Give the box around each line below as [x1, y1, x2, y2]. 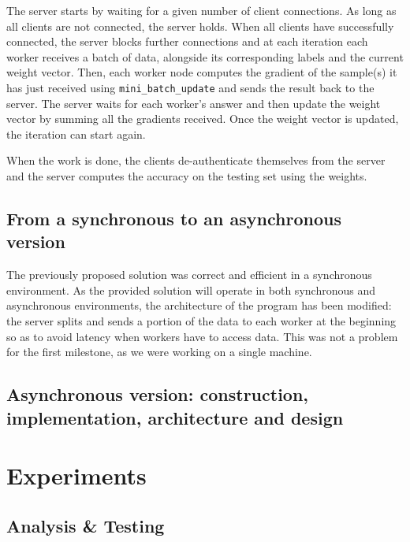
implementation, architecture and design [6, 405, 344, 429]
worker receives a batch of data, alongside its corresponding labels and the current [6, 48, 404, 65]
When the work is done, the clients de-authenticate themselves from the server [6, 152, 386, 169]
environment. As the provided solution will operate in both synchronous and [6, 281, 375, 298]
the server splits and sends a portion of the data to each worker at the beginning [6, 312, 397, 329]
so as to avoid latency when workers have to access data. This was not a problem [6, 328, 398, 344]
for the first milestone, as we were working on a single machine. [6, 343, 312, 360]
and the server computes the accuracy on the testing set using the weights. [6, 168, 367, 184]
